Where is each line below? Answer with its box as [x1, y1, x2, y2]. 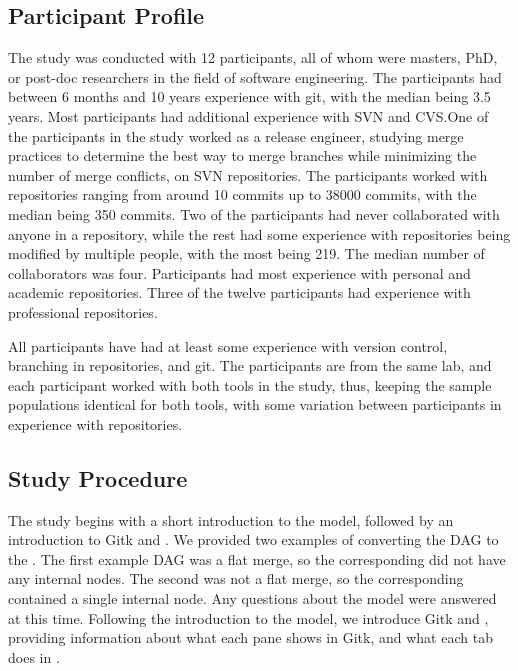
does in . [8, 646, 60, 667]
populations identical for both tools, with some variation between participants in [8, 394, 502, 415]
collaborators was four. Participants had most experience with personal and [8, 262, 471, 283]
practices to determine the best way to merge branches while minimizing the [8, 145, 477, 166]
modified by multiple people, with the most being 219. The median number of [8, 243, 485, 264]
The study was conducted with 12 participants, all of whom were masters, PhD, [8, 47, 498, 68]
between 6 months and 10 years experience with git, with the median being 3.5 [8, 86, 491, 107]
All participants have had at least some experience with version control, [8, 335, 448, 356]
